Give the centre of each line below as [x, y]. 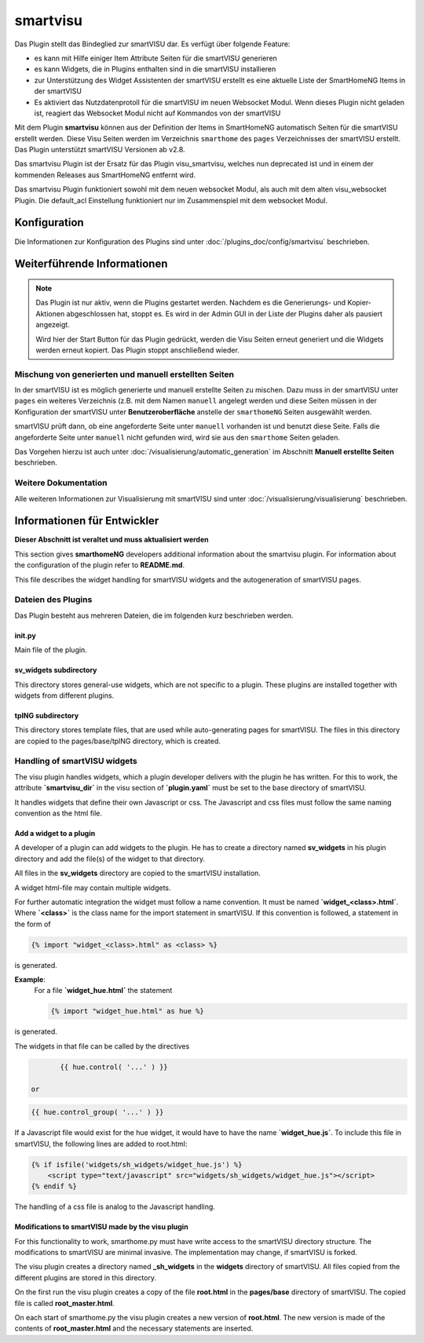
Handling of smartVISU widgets [76, 761]
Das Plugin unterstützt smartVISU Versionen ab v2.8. [100, 150]
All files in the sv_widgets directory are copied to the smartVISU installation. [137, 873]
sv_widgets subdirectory [56, 670]
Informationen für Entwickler [87, 521]
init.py [26, 635]
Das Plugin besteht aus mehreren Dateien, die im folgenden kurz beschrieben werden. [154, 615]
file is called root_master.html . [65, 1303]
